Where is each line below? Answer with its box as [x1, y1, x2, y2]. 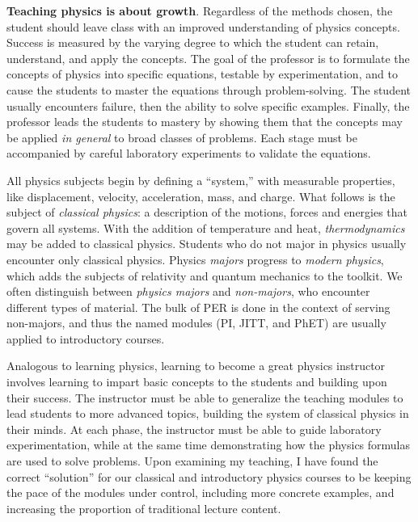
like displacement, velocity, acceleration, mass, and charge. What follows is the [6, 187, 395, 204]
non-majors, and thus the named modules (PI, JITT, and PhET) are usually [6, 314, 386, 331]
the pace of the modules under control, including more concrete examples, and [6, 484, 395, 501]
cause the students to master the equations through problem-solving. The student [6, 81, 411, 98]
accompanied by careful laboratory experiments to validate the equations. [6, 145, 371, 162]
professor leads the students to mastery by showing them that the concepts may [6, 113, 403, 130]
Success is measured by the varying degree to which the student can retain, [6, 34, 379, 51]
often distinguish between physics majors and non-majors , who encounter [6, 283, 370, 300]
